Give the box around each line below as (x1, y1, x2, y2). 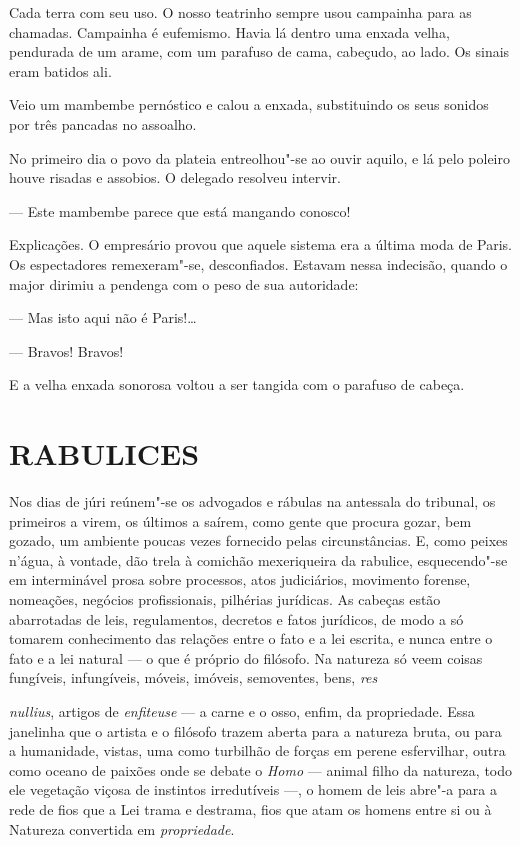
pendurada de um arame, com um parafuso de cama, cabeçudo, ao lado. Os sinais (9, 41, 510, 62)
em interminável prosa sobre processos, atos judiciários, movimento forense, (9, 569, 471, 590)
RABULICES (9, 433, 200, 474)
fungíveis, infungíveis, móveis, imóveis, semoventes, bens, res (9, 667, 378, 688)
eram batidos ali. (9, 60, 112, 81)
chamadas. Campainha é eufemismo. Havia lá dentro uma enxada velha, (9, 21, 450, 42)
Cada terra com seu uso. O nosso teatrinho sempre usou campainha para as (9, 2, 472, 22)
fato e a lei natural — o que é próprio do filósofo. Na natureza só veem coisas (9, 647, 483, 668)
